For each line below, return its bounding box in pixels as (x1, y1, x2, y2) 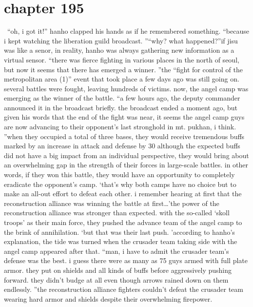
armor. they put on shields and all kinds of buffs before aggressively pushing (4, 265, 232, 275)
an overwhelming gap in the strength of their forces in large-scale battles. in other (4, 160, 249, 170)
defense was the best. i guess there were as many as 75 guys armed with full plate (4, 255, 248, 266)
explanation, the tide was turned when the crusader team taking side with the (4, 236, 237, 246)
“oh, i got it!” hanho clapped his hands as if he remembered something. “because (7, 26, 249, 36)
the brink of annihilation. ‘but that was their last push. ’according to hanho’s (4, 226, 235, 237)
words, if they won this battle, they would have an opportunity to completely (4, 169, 235, 180)
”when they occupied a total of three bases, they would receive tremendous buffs (4, 131, 245, 141)
